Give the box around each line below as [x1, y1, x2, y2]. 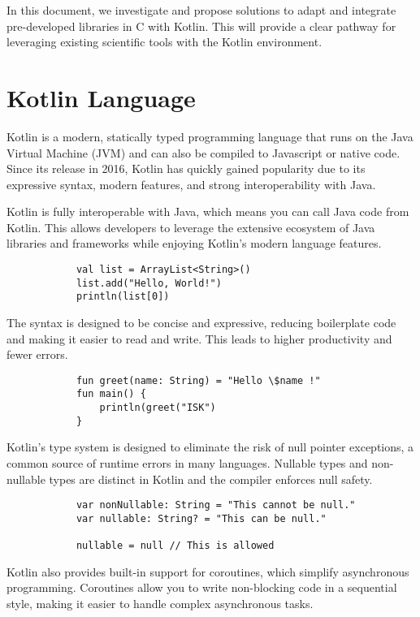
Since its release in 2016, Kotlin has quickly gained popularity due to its [6, 160, 366, 177]
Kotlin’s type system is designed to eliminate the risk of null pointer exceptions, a [6, 438, 414, 455]
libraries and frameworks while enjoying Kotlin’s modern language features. [6, 235, 382, 252]
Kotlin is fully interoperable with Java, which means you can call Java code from [6, 203, 409, 220]
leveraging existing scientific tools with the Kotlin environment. [6, 33, 323, 50]
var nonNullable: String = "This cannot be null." [76, 499, 356, 511]
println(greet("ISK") [99, 402, 216, 414]
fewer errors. [6, 346, 68, 363]
